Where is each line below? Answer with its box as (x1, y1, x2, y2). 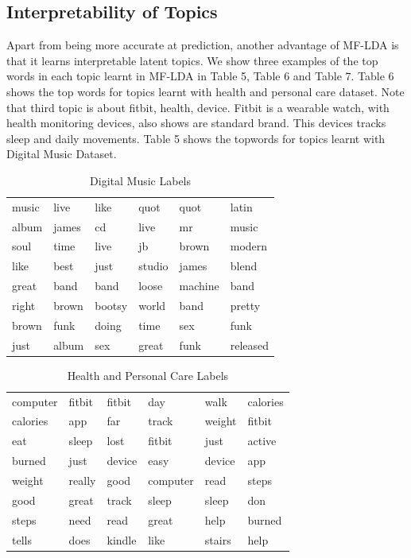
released (230, 336, 269, 353)
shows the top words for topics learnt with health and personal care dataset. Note (6, 83, 405, 99)
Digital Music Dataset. (6, 145, 117, 162)
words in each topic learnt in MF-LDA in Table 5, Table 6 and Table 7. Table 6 (6, 68, 394, 84)
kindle (107, 531, 137, 548)
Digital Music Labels (90, 172, 192, 188)
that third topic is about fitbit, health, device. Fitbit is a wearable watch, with (6, 99, 390, 115)
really (68, 472, 96, 489)
